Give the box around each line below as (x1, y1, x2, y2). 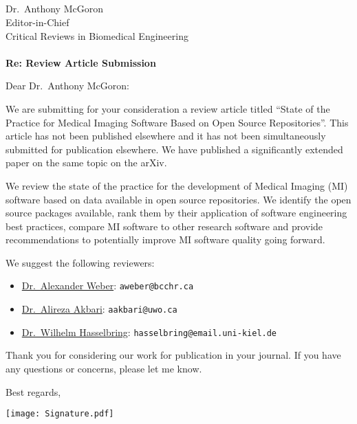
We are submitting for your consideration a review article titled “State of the (6, 101, 330, 115)
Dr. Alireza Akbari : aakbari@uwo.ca (21, 302, 177, 316)
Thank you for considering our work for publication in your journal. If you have (6, 348, 341, 362)
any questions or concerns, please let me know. (6, 361, 202, 376)
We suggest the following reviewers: (6, 255, 155, 269)
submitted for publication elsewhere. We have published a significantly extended (6, 142, 343, 156)
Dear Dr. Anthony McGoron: (6, 78, 129, 93)
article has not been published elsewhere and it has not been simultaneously (6, 129, 326, 143)
